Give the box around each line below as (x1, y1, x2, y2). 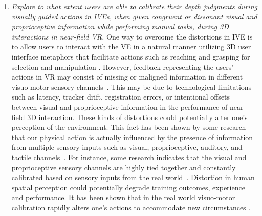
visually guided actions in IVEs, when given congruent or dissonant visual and (11, 11, 257, 22)
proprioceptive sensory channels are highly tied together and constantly (11, 162, 236, 172)
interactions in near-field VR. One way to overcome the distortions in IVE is (11, 31, 253, 42)
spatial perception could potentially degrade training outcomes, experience (11, 182, 245, 192)
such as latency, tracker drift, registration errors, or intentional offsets (11, 91, 230, 102)
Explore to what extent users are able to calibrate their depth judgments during (11, 1, 257, 11)
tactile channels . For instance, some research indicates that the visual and (11, 151, 247, 162)
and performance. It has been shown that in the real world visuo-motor (11, 192, 235, 203)
